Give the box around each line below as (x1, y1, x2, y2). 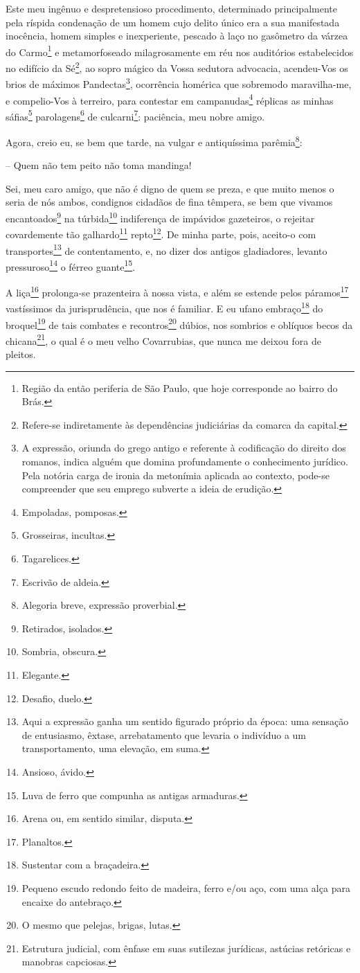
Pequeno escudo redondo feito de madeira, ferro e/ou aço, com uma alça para (21, 880, 350, 895)
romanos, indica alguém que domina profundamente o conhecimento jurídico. (21, 454, 348, 469)
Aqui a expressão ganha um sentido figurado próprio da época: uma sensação (21, 714, 349, 729)
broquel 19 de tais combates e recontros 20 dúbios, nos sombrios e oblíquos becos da (6, 315, 353, 332)
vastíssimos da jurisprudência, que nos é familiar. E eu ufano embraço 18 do (6, 299, 323, 315)
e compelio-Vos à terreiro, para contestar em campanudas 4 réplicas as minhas (6, 91, 334, 107)
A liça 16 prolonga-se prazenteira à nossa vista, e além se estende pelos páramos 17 (6, 283, 349, 299)
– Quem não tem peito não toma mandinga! (6, 158, 192, 172)
